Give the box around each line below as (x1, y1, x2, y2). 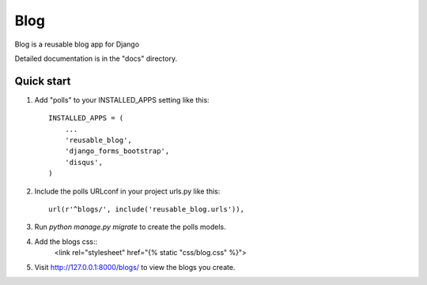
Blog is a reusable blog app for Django (14, 39, 140, 49)
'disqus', (64, 158, 103, 167)
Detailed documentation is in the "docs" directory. (14, 54, 178, 63)
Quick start (14, 74, 71, 88)
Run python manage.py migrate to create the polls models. (34, 222, 226, 232)
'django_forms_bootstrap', (64, 147, 170, 156)
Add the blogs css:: (34, 237, 98, 246)
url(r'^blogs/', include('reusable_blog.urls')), (48, 204, 245, 213)
